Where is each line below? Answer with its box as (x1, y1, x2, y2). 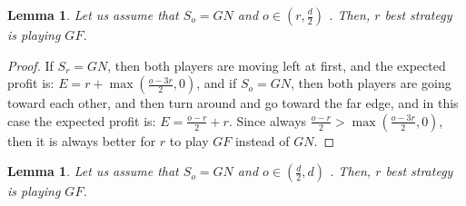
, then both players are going (290, 74, 451, 93)
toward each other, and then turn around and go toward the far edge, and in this (7, 93, 459, 113)
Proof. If (7, 55, 54, 74)
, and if (196, 74, 237, 93)
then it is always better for (7, 131, 156, 150)
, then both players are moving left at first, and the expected (107, 55, 446, 74)
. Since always (228, 111, 307, 130)
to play (169, 131, 209, 150)
